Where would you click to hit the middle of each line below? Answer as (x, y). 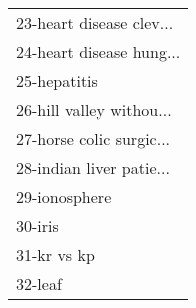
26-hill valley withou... (94, 109)
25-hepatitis (57, 80)
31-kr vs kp (55, 254)
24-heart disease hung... (98, 51)
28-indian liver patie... (93, 167)
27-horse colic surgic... (93, 138)
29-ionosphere (64, 196)
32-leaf (39, 283)
